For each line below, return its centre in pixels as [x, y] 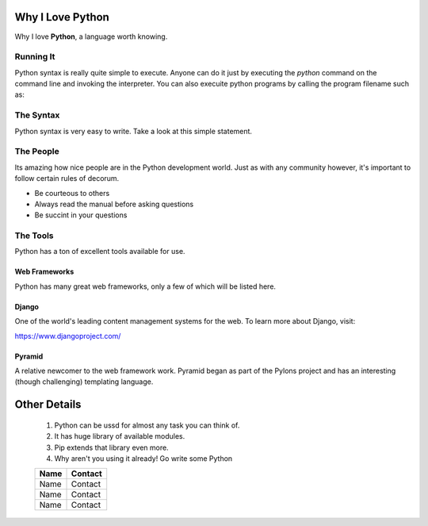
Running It [35, 57]
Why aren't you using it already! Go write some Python [143, 458]
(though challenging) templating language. [84, 382]
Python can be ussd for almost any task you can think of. [147, 425]
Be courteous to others [72, 193]
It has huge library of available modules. [120, 436]
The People [37, 152]
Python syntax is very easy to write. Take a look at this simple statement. [134, 131]
